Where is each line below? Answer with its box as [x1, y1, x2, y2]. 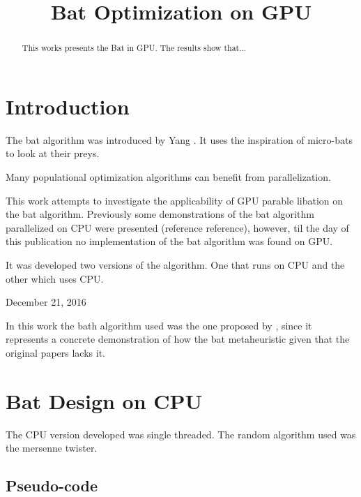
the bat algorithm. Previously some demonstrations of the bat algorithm [6, 207, 314, 221]
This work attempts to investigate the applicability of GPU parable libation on [6, 193, 344, 207]
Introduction [6, 91, 130, 120]
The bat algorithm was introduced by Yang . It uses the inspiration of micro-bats [6, 132, 353, 147]
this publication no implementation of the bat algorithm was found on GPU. [6, 234, 333, 248]
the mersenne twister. [6, 440, 98, 455]
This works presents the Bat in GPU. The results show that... [22, 42, 247, 54]
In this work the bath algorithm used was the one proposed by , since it [6, 318, 312, 332]
